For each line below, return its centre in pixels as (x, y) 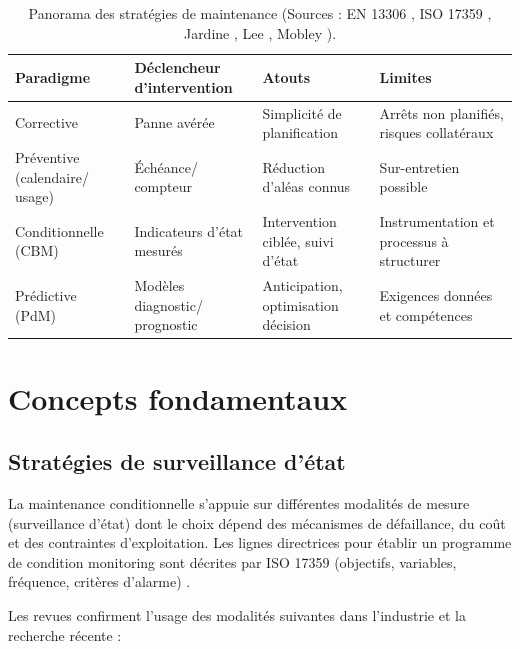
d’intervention (183, 86)
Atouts (286, 76)
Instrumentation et (437, 221)
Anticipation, (302, 285)
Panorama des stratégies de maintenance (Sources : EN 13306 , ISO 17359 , (260, 13)
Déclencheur (177, 67)
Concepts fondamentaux (178, 397)
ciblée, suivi (298, 240)
